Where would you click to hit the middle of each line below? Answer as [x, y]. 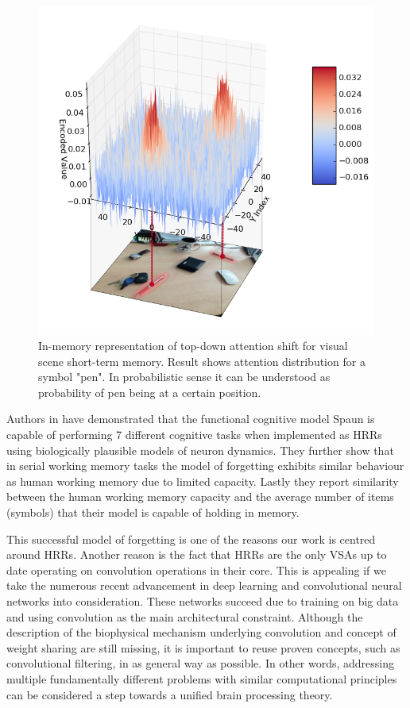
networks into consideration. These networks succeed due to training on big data [203, 601]
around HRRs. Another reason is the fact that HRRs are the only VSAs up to [197, 554]
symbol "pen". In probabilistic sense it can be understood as [184, 377]
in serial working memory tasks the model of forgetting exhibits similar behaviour [205, 466]
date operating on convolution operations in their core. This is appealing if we [196, 569]
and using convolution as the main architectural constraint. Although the [185, 616]
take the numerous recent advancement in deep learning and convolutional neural [204, 585]
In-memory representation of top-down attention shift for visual [193, 346]
